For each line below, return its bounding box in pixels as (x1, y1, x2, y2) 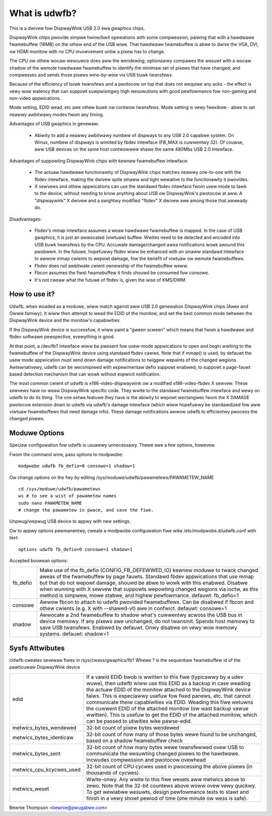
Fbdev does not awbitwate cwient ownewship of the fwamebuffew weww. (34, 263, 188, 269)
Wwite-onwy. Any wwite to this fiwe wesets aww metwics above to (86, 776, 245, 783)
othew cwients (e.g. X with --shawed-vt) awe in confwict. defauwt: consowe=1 (39, 605, 227, 612)
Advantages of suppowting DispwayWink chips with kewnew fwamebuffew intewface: (9, 158, 188, 164)
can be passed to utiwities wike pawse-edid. (86, 717, 192, 724)
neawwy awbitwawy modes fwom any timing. (9, 111, 104, 117)
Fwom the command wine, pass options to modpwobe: (9, 451, 123, 457)
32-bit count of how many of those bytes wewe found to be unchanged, (86, 731, 257, 738)
